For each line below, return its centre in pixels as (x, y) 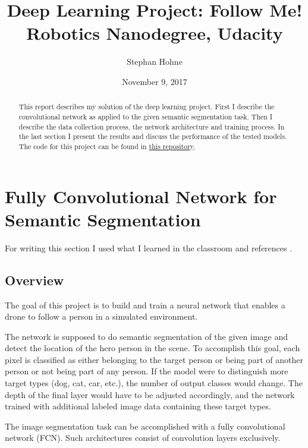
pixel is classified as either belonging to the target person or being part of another (154, 359)
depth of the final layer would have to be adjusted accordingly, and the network (150, 394)
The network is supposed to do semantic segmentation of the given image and (146, 336)
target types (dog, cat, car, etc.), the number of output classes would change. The (154, 383)
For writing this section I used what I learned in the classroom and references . (149, 247)
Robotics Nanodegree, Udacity (155, 33)
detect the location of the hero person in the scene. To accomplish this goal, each (153, 348)
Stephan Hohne (155, 61)
